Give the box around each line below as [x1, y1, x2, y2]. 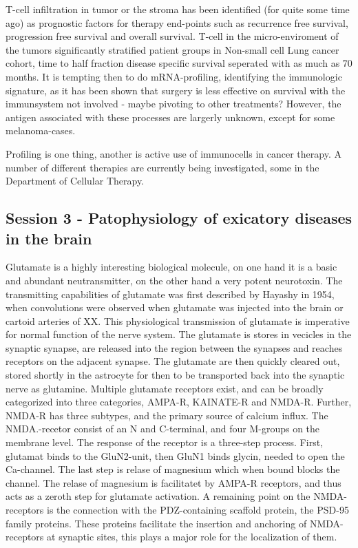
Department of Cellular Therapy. [6, 173, 144, 188]
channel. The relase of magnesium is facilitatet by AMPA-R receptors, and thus [6, 475, 341, 489]
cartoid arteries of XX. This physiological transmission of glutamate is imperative [6, 313, 350, 328]
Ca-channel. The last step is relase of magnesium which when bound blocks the [6, 462, 340, 476]
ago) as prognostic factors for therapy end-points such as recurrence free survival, [6, 15, 348, 30]
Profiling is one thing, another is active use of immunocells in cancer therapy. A [6, 146, 341, 160]
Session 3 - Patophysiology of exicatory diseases [6, 207, 352, 229]
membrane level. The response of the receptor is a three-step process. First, [6, 435, 323, 450]
